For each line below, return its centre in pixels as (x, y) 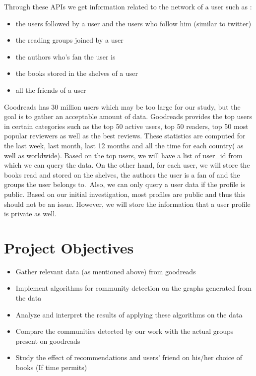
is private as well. (30, 214)
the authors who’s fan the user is (65, 56)
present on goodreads (48, 341)
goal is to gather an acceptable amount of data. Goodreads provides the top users (128, 116)
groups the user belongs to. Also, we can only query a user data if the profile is (125, 184)
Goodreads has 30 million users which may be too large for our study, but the (122, 106)
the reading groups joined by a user (69, 40)
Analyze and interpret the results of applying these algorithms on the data (129, 314)
